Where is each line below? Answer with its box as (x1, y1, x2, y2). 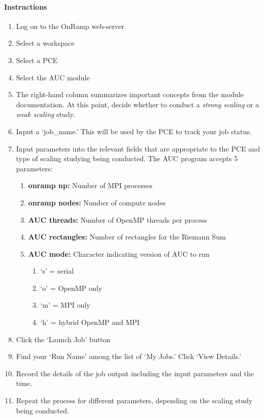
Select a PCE (16, 54, 58, 65)
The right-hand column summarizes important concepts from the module (16, 89, 244, 100)
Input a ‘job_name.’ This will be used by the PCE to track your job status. (16, 126, 252, 136)
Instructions (4, 1, 47, 12)
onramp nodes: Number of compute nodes (28, 197, 166, 207)
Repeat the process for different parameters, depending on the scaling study (16, 395, 253, 406)
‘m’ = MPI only (40, 300, 91, 310)
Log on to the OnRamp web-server (16, 20, 125, 31)
